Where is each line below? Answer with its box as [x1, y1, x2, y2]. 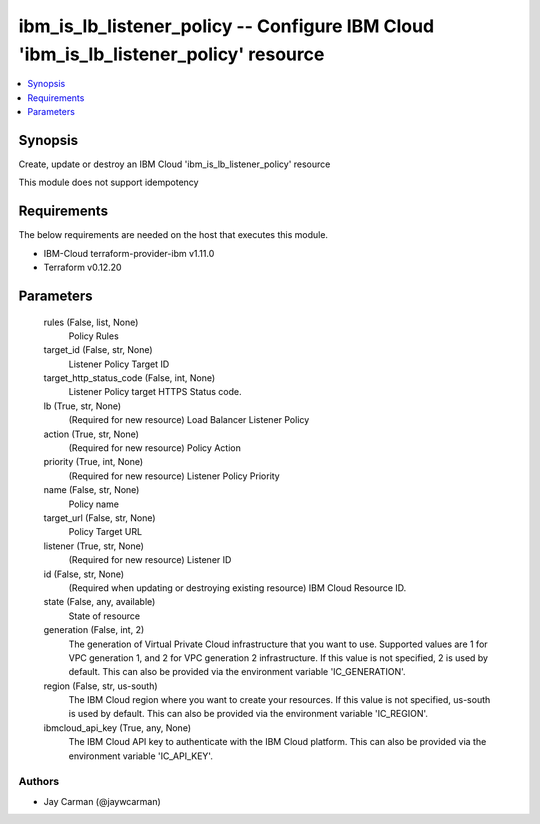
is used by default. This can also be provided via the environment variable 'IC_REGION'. [68, 708, 429, 720]
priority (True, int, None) [43, 456, 144, 468]
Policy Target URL [68, 526, 143, 538]
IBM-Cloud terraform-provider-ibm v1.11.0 [43, 247, 215, 259]
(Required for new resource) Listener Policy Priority [68, 470, 280, 482]
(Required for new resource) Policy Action [68, 442, 242, 454]
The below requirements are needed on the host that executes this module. [18, 229, 329, 241]
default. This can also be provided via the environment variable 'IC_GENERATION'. [68, 666, 406, 678]
